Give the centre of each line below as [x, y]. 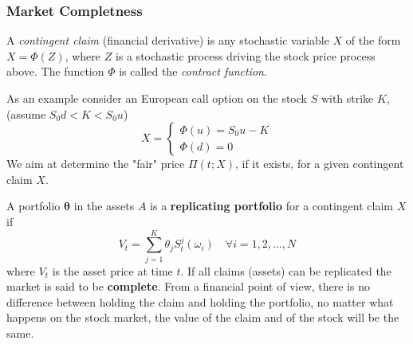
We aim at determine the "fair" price [96, 164]
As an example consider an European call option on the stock [157, 98]
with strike [347, 98]
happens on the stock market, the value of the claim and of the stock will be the [203, 317]
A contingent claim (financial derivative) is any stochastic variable [168, 40]
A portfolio [33, 206]
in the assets [104, 206]
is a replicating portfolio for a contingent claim [271, 206]
